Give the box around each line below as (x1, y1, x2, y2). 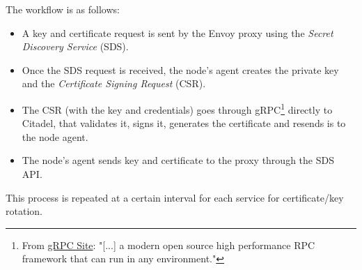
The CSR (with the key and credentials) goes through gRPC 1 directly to (22, 100, 333, 117)
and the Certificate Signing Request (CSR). (22, 76, 206, 91)
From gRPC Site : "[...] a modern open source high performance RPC (22, 237, 315, 252)
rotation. (6, 204, 42, 218)
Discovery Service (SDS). (22, 39, 129, 54)
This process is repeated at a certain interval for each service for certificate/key (6, 190, 344, 204)
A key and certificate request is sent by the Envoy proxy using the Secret (22, 25, 333, 40)
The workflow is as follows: (6, 2, 120, 16)
